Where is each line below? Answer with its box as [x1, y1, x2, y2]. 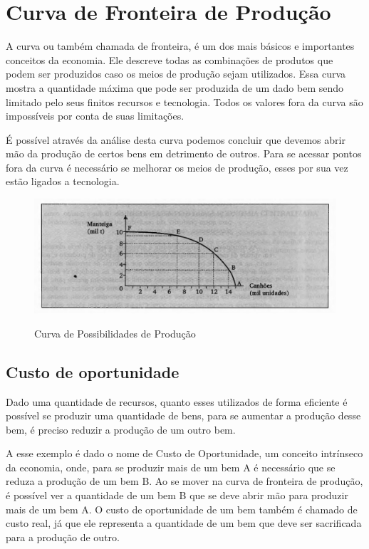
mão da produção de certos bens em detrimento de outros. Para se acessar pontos [6, 146, 362, 161]
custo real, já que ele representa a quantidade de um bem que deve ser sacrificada [6, 516, 362, 530]
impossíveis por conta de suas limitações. [6, 108, 184, 123]
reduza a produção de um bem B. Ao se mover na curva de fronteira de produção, [6, 474, 363, 488]
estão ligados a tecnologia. [6, 174, 120, 189]
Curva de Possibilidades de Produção [34, 325, 196, 340]
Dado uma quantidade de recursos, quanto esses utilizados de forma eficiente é [6, 394, 348, 409]
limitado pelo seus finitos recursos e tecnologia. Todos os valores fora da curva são [6, 94, 363, 109]
